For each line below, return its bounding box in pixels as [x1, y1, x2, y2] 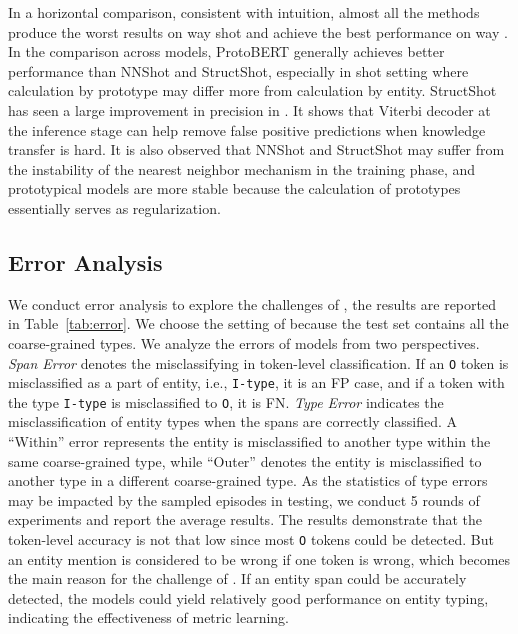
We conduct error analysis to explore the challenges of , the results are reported [8, 293, 496, 314]
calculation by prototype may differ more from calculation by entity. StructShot [8, 80, 497, 101]
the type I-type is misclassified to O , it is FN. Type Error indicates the [8, 391, 444, 412]
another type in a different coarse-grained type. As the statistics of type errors [8, 470, 488, 491]
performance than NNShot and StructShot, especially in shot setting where [8, 60, 469, 81]
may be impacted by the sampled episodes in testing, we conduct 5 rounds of [8, 489, 480, 510]
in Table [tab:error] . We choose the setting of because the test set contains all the [8, 313, 509, 334]
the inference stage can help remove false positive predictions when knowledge [8, 119, 486, 140]
